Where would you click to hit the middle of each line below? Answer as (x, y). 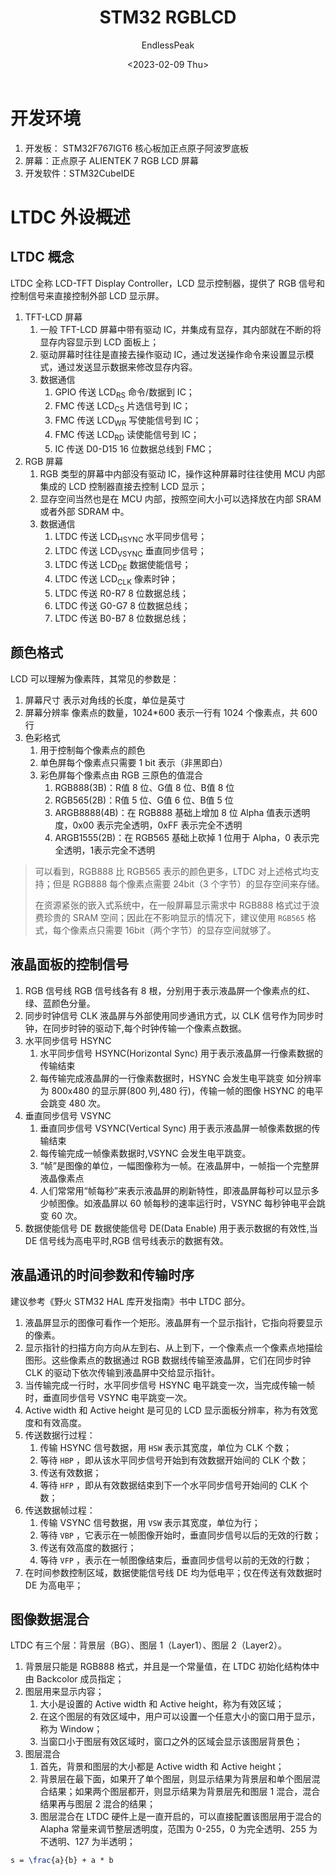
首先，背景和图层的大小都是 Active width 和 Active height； (162, 1767)
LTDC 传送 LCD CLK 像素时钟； (116, 580)
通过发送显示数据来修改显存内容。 (127, 367)
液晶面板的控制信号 (69, 964)
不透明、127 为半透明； (87, 1842)
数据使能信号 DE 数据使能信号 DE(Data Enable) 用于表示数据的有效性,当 (171, 1228)
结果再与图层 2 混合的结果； (98, 1804)
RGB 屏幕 (44, 461)
